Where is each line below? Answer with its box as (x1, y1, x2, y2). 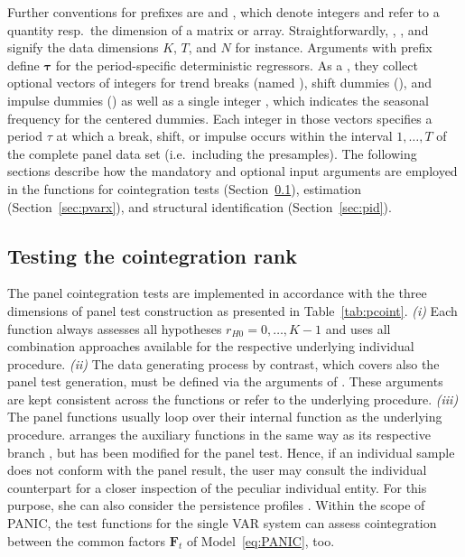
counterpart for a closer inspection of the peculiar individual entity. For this (7, 478, 427, 497)
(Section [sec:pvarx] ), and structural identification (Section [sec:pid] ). (7, 197, 392, 216)
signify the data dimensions (7, 38, 159, 57)
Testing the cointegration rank (7, 241, 297, 269)
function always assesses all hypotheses (7, 319, 222, 338)
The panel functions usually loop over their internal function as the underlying (7, 407, 442, 426)
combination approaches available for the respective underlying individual (7, 337, 414, 356)
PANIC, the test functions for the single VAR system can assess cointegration (7, 514, 437, 533)
